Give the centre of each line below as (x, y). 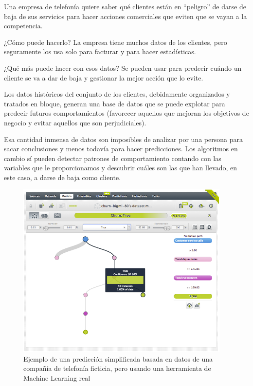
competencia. (23, 26)
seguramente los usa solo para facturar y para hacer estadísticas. (100, 51)
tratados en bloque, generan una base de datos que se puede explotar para (115, 103)
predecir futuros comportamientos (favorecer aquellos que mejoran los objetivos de (126, 113)
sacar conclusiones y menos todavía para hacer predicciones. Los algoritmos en (121, 149)
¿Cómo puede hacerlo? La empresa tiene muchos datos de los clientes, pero (116, 42)
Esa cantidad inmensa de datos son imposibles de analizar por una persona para (123, 139)
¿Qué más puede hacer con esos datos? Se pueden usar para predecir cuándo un (123, 68)
